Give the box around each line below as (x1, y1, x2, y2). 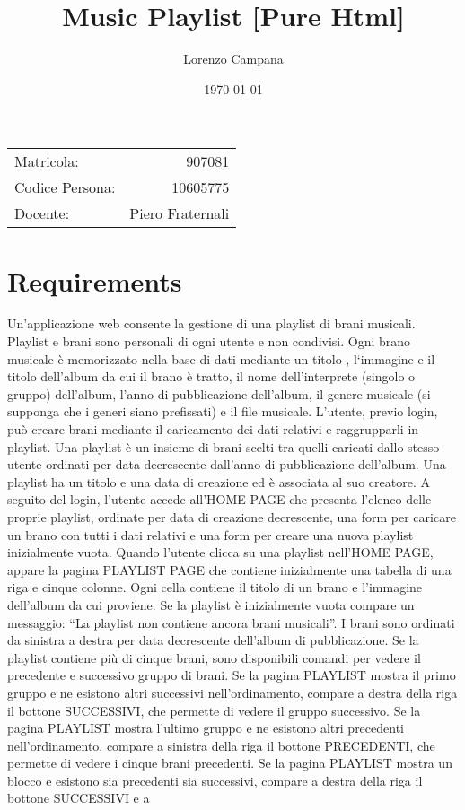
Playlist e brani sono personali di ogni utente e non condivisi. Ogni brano (7, 332, 411, 351)
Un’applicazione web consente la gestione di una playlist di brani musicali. (7, 314, 416, 333)
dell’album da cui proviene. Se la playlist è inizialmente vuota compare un (7, 595, 415, 614)
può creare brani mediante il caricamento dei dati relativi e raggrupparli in (7, 420, 419, 438)
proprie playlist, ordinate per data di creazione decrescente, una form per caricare (7, 507, 456, 526)
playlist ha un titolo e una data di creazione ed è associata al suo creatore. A (7, 472, 430, 491)
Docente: (14, 203, 70, 224)
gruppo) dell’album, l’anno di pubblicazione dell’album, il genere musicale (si (7, 384, 431, 403)
